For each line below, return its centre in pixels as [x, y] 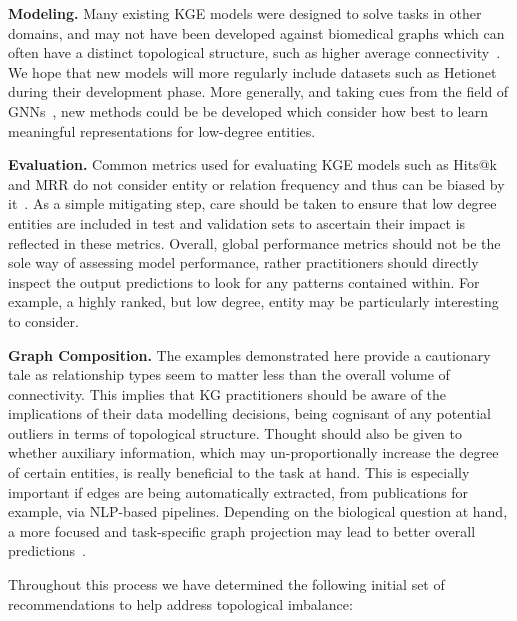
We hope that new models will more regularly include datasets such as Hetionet [252, 71]
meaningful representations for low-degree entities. [162, 130]
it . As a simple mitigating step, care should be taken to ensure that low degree [252, 203]
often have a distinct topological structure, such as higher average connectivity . [254, 52]
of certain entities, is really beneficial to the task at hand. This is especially [239, 472]
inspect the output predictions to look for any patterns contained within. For [244, 281]
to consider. [43, 320]
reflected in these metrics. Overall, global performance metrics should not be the [254, 242]
